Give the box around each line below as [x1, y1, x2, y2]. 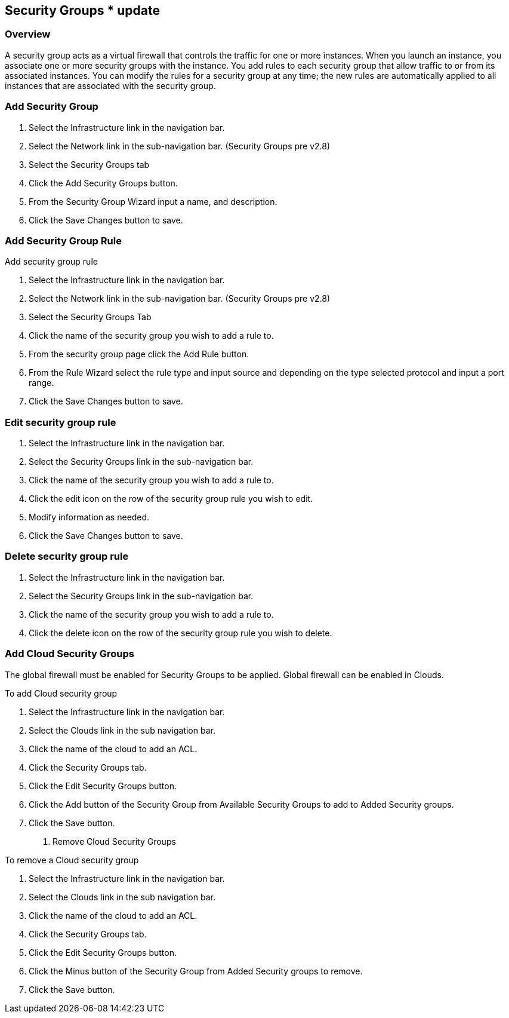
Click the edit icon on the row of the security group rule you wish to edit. [29, 493, 313, 504]
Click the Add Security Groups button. [29, 177, 178, 188]
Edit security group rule [5, 416, 116, 428]
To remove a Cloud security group [5, 854, 139, 865]
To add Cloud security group [5, 688, 118, 698]
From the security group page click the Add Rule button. [29, 349, 249, 360]
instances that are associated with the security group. [5, 80, 216, 91]
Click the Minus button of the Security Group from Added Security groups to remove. [29, 965, 363, 976]
